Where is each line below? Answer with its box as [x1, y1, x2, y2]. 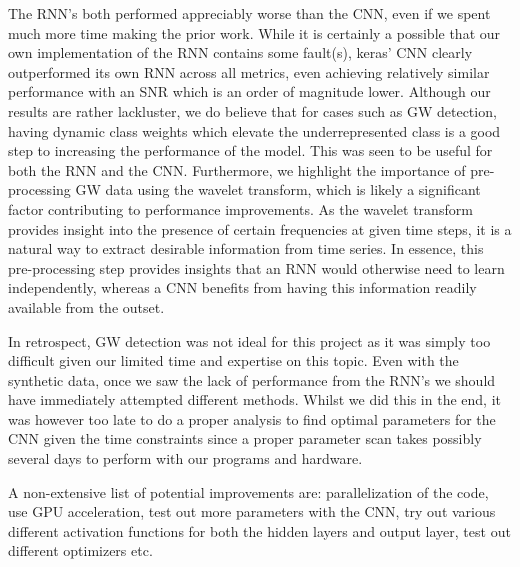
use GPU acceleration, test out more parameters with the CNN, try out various [8, 501, 496, 522]
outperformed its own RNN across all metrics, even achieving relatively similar [8, 61, 490, 82]
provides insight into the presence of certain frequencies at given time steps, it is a [8, 218, 512, 239]
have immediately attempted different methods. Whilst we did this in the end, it [8, 389, 501, 410]
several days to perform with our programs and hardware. [8, 448, 363, 469]
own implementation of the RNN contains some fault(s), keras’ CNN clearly [8, 42, 473, 63]
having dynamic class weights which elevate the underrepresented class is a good [8, 120, 501, 141]
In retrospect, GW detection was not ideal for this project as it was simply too [8, 330, 491, 351]
